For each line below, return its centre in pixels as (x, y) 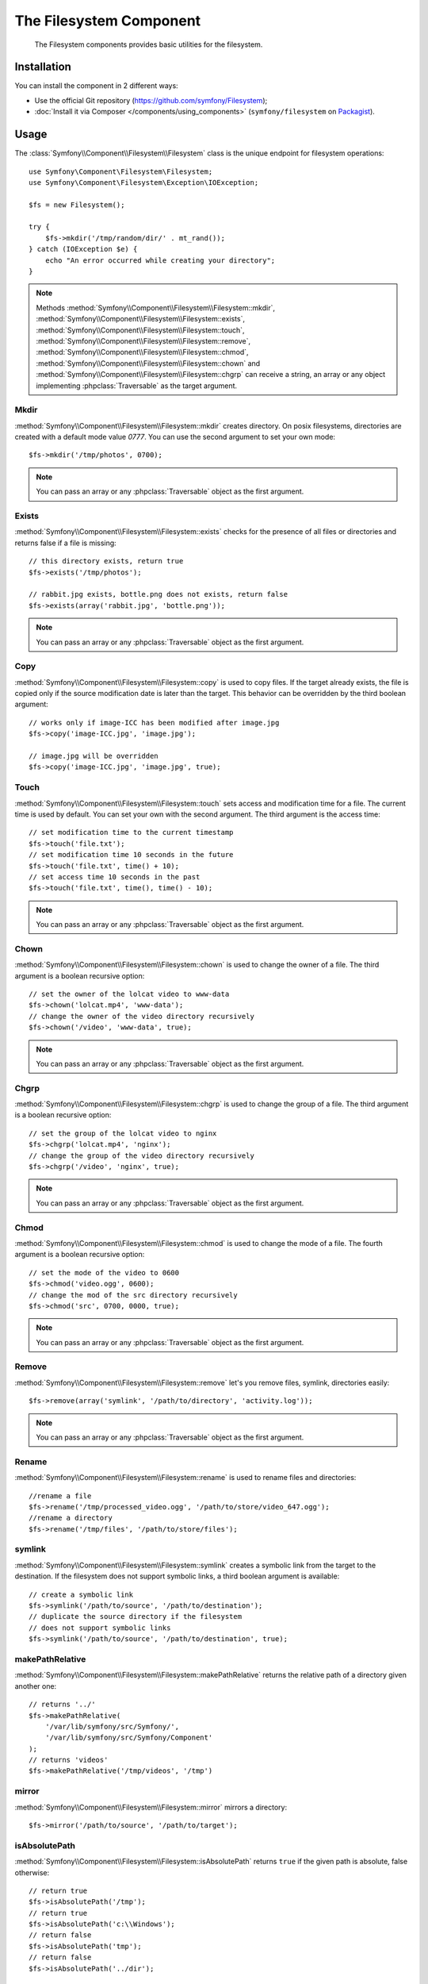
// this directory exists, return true (106, 561)
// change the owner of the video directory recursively (142, 1016)
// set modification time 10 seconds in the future (131, 855)
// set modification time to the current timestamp (131, 832)
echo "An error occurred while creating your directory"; (160, 260)
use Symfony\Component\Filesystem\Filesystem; (121, 171)
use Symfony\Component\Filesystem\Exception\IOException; (144, 182)
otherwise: (32, 1872)
